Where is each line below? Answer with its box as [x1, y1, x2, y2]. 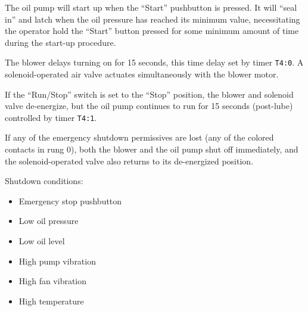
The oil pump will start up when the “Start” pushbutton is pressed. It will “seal [5, 1, 297, 13]
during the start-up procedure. [5, 36, 116, 48]
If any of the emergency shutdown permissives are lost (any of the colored [5, 131, 274, 144]
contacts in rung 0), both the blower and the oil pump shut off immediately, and [5, 143, 298, 155]
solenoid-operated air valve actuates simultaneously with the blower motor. [5, 68, 279, 80]
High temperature [18, 294, 84, 307]
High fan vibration [18, 275, 87, 287]
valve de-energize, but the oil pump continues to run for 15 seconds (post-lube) [5, 99, 293, 112]
